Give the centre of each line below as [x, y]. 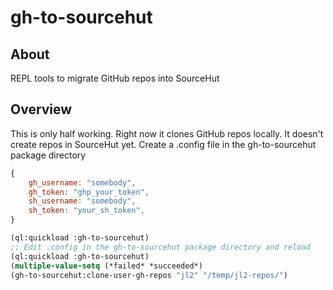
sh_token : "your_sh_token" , [86, 211]
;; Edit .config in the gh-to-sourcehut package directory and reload [160, 247]
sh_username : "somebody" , [82, 201]
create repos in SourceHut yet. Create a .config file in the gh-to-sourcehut [163, 144]
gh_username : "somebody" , [82, 182]
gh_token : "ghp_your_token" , [89, 192]
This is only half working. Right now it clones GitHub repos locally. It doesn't [167, 133]
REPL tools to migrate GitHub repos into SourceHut [115, 78]
